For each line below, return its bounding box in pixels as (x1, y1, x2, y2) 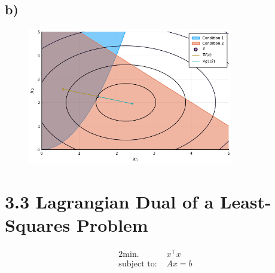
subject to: (118, 260, 157, 269)
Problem (76, 213, 148, 237)
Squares (5, 213, 71, 237)
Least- (220, 189, 271, 214)
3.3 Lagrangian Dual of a (5, 189, 214, 214)
